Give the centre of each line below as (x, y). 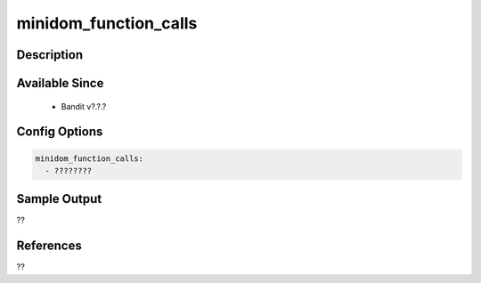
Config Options (60, 132)
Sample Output (59, 199)
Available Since (60, 83)
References (49, 246)
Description (50, 55)
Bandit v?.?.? (84, 106)
